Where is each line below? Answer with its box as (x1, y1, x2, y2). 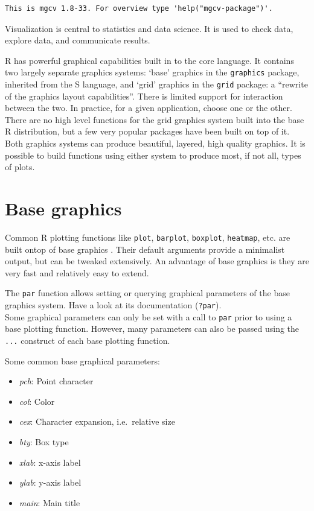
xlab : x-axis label (19, 455, 81, 468)
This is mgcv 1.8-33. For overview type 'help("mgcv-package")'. (5, 4, 273, 13)
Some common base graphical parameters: (5, 354, 160, 367)
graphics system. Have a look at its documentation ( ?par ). (5, 299, 222, 311)
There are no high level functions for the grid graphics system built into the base (5, 113, 304, 125)
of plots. (5, 160, 35, 173)
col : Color (19, 395, 55, 407)
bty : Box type (19, 436, 69, 448)
